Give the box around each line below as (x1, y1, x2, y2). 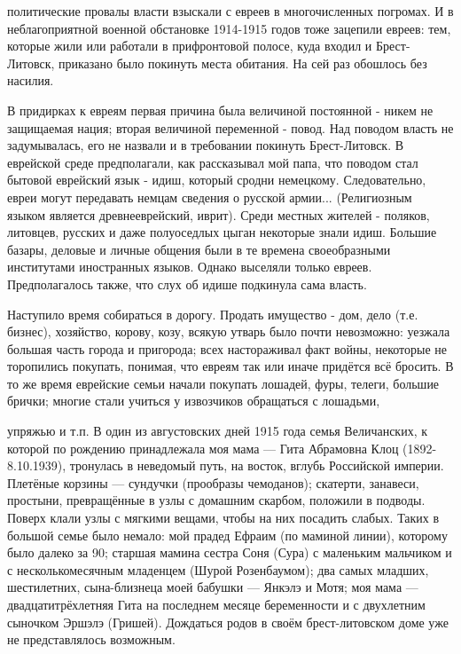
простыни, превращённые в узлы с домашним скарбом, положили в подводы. (7, 491, 426, 509)
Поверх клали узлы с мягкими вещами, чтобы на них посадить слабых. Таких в (7, 508, 440, 527)
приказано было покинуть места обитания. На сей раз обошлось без (59, 53, 427, 72)
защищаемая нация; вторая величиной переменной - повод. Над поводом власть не (7, 118, 454, 137)
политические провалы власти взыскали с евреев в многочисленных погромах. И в (7, 2, 454, 20)
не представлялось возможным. (7, 630, 176, 649)
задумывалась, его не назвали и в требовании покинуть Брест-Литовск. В (7, 136, 404, 154)
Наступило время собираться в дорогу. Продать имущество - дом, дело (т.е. (7, 304, 418, 323)
